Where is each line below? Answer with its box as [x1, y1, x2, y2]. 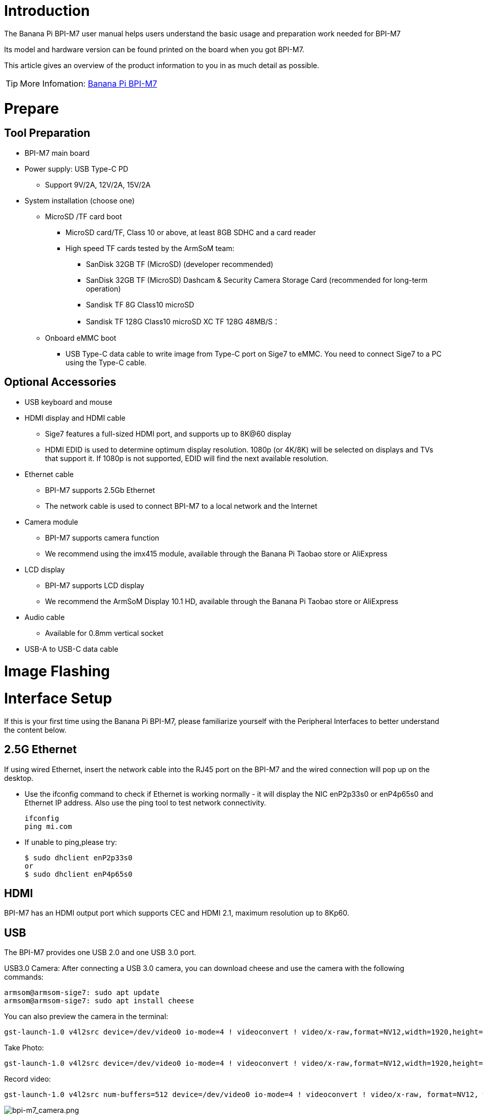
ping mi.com [25, 822, 72, 831]
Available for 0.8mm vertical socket [45, 628, 164, 637]
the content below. [4, 725, 67, 734]
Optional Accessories [4, 376, 117, 389]
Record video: [4, 1074, 51, 1084]
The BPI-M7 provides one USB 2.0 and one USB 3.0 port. [4, 948, 196, 957]
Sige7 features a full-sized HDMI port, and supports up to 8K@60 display [45, 429, 292, 438]
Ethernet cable [25, 469, 74, 479]
